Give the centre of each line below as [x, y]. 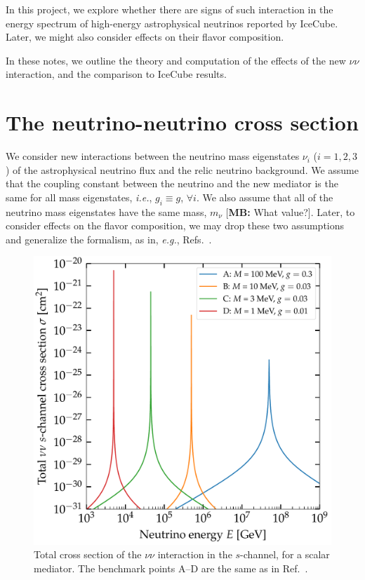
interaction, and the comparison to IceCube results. [116, 74]
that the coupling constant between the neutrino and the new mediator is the [172, 183]
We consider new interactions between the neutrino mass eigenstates [153, 156]
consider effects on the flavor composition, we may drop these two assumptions [175, 225]
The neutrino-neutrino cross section [182, 122]
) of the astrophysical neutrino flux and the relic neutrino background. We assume [182, 169]
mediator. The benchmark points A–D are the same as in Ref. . [171, 568]
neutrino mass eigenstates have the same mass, [106, 211]
